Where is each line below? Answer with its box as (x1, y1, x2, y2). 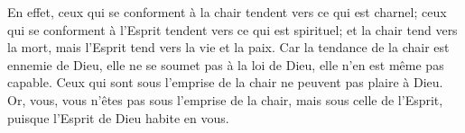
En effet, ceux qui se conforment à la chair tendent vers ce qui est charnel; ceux (7, 3, 447, 21)
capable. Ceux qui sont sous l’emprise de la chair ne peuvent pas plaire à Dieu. (7, 73, 443, 92)
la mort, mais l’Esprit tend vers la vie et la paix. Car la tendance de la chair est (7, 38, 450, 57)
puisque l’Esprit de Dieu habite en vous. (7, 108, 229, 127)
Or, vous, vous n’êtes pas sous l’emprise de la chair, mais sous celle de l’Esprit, (7, 90, 443, 109)
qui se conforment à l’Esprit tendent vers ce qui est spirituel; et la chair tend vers (7, 20, 458, 39)
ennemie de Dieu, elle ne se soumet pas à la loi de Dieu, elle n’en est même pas (7, 55, 444, 74)
